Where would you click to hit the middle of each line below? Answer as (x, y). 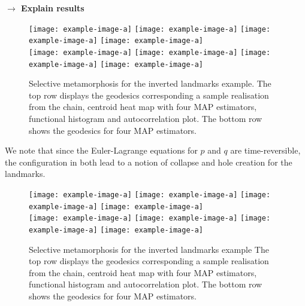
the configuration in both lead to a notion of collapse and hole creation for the (149, 162)
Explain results (53, 8)
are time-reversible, (265, 150)
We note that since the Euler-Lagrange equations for (101, 150)
